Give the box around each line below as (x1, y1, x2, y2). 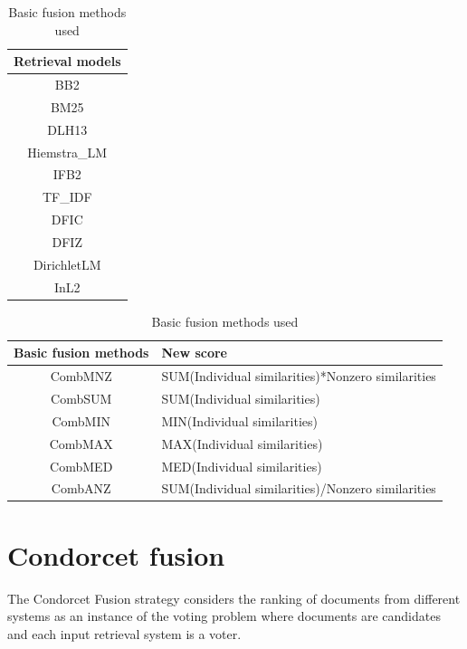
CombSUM (51, 389, 112, 407)
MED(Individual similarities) (161, 456, 322, 475)
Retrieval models (14, 52, 121, 71)
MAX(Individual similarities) (161, 434, 323, 453)
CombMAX (49, 434, 113, 453)
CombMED (50, 456, 113, 475)
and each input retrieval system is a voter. (7, 624, 242, 643)
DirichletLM (33, 254, 101, 273)
